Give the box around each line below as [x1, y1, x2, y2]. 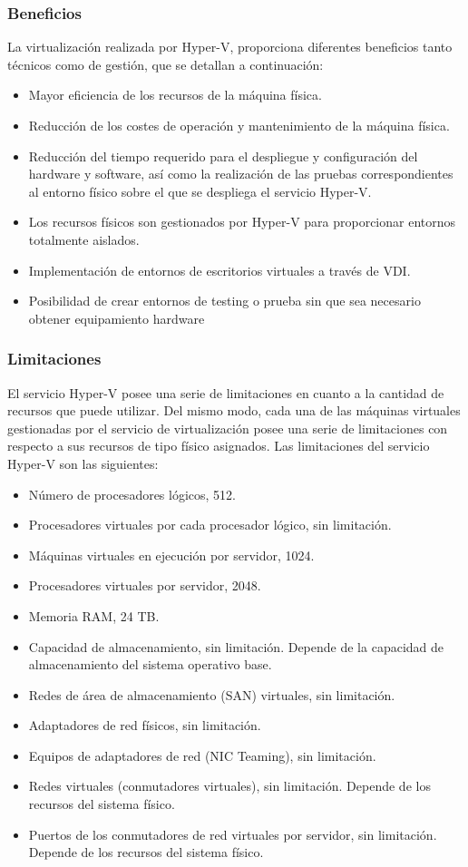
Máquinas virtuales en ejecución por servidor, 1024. [28, 545, 315, 564]
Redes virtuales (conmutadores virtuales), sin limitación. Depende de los [28, 776, 431, 795]
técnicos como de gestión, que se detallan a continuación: [7, 54, 324, 73]
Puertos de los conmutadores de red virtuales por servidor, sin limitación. [28, 824, 437, 843]
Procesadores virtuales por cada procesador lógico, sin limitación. [28, 515, 392, 534]
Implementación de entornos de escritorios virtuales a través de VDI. [28, 260, 411, 279]
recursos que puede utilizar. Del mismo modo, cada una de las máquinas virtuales [7, 401, 461, 420]
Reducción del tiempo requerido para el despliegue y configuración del [28, 146, 418, 165]
